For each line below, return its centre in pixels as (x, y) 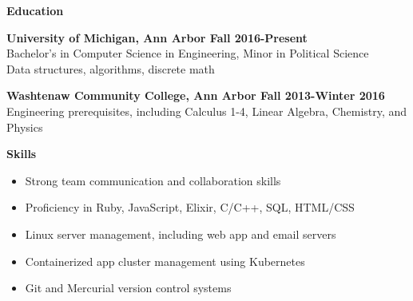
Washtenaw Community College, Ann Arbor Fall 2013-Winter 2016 (196, 95)
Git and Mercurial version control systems (128, 288)
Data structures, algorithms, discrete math (111, 68)
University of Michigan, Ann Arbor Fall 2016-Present (157, 37)
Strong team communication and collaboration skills (153, 180)
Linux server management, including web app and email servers (181, 234)
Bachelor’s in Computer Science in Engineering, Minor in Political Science (188, 53)
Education (35, 10)
